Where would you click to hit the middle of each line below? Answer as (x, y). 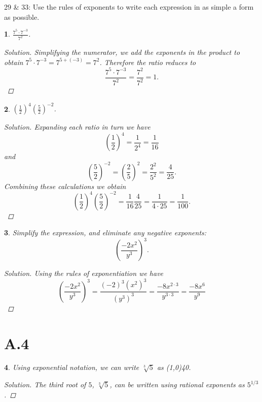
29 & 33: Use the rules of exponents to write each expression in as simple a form (129, 7)
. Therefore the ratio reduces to (148, 62)
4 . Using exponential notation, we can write (72, 367)
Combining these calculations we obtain (65, 186)
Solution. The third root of (45, 384)
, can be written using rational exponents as (177, 384)
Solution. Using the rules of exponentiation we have (84, 273)
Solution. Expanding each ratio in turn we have (77, 127)
